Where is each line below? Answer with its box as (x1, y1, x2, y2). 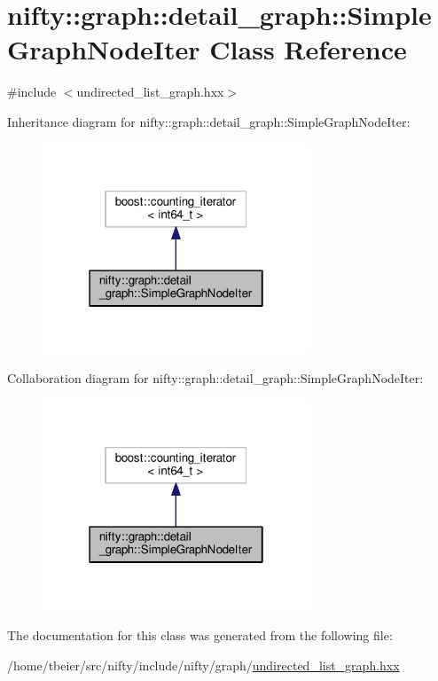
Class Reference (209, 31, 407, 67)
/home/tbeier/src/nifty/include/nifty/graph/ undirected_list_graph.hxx (7, 655, 400, 674)
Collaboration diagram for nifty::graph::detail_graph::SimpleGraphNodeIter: (7, 369, 424, 387)
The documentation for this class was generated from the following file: (7, 625, 393, 644)
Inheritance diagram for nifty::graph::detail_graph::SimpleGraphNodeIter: (7, 112, 411, 130)
